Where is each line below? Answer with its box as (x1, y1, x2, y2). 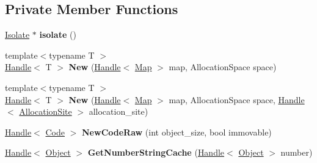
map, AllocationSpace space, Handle (169, 93, 305, 106)
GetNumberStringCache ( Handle (87, 146, 225, 159)
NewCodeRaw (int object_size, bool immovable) (82, 125, 272, 138)
